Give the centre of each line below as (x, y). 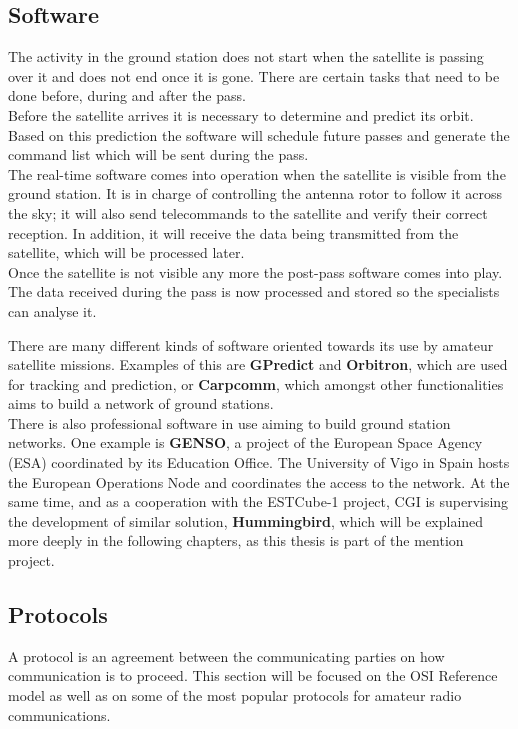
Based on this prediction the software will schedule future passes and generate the (259, 134)
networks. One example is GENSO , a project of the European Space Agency (245, 442)
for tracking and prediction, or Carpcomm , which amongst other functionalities (256, 383)
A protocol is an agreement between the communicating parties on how (226, 655)
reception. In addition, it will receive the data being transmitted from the (233, 232)
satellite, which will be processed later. (126, 252)
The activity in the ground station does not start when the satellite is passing (246, 56)
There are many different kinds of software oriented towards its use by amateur (251, 344)
